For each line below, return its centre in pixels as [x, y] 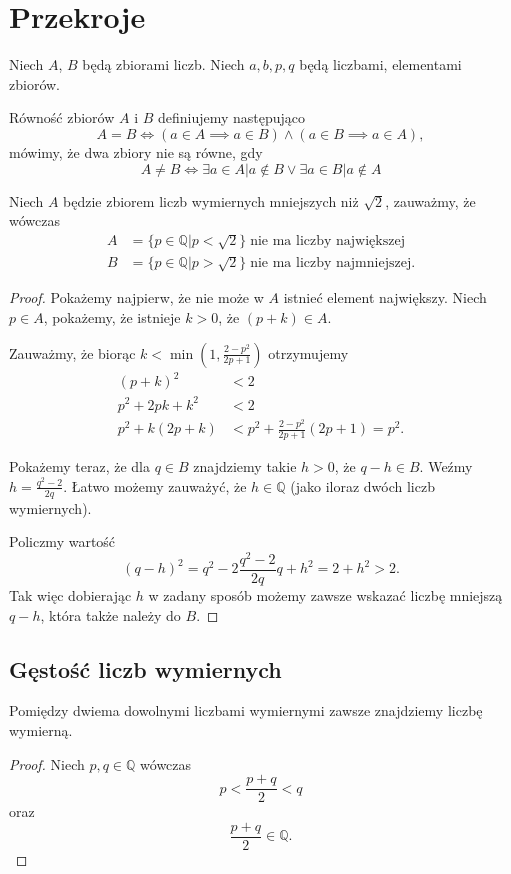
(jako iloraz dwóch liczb [362, 485]
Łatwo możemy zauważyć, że [159, 485]
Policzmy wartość [62, 541]
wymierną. [41, 730]
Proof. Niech [47, 763]
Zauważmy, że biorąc [72, 352]
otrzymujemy [308, 352]
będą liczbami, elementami [380, 64]
